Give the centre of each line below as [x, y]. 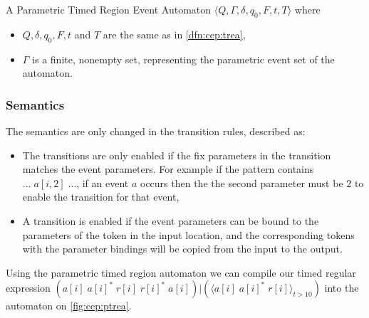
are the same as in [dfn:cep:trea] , [174, 34]
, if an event [103, 182]
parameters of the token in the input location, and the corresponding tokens [188, 234]
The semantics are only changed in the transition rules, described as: [156, 131]
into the [342, 288]
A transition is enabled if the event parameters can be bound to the [171, 220]
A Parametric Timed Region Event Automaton [109, 9]
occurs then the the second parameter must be [242, 182]
